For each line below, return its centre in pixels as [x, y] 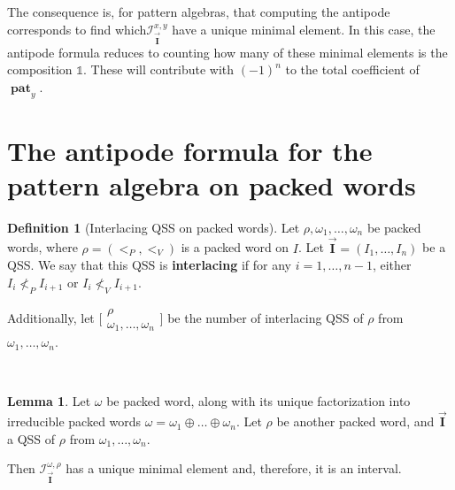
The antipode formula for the [190, 150]
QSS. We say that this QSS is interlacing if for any [150, 265]
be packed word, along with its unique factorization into [258, 401]
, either [392, 265]
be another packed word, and [355, 421]
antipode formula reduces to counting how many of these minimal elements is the [227, 52]
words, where [42, 247]
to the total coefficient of [352, 69]
